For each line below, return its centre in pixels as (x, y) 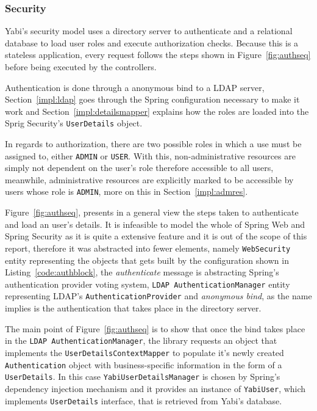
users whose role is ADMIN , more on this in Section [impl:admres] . (126, 191)
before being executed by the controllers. (81, 67)
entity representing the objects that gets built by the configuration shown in (147, 260)
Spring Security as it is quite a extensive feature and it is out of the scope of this (156, 236)
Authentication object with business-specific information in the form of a (144, 364)
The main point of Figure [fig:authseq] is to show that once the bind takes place (155, 328)
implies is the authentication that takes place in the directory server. (133, 308)
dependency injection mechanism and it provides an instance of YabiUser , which (155, 388)
